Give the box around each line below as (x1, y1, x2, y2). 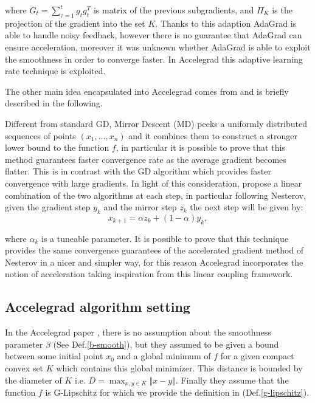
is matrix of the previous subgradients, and (93, 4, 254, 16)
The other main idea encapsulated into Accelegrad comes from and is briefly (5, 84, 289, 97)
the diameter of (5, 373, 62, 386)
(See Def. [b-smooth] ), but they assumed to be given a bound (53, 337, 279, 350)
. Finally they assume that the (175, 373, 289, 386)
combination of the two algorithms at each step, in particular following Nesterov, (5, 188, 306, 201)
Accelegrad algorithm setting (5, 297, 190, 316)
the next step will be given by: (190, 201, 303, 213)
